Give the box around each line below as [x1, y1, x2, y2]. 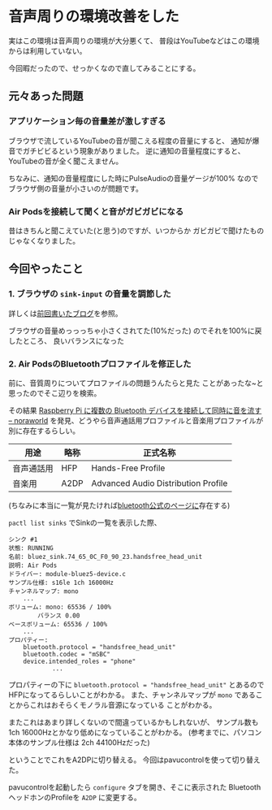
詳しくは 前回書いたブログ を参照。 [8, 308, 123, 318]
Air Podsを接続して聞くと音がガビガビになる [8, 206, 184, 217]
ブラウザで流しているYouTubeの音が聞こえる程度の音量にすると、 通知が [8, 136, 253, 145]
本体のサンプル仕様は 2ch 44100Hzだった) [8, 737, 150, 747]
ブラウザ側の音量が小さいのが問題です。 [8, 184, 144, 193]
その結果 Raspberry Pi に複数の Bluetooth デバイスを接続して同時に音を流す [8, 405, 262, 415]
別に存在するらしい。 [8, 426, 80, 435]
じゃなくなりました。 [8, 236, 80, 245]
